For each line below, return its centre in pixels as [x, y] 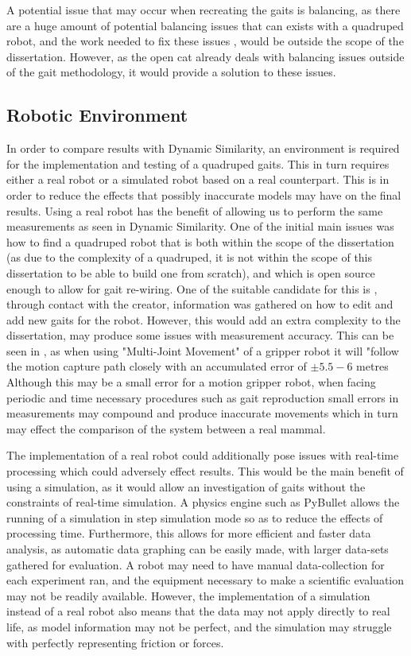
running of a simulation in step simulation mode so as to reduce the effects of [195, 517]
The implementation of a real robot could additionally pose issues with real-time [203, 455]
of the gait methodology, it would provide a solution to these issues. [171, 72]
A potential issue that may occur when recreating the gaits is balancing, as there [204, 10]
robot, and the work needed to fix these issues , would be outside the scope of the [205, 41]
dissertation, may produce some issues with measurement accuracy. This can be [200, 335]
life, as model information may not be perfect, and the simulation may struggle [199, 626]
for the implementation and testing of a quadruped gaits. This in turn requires [198, 163]
